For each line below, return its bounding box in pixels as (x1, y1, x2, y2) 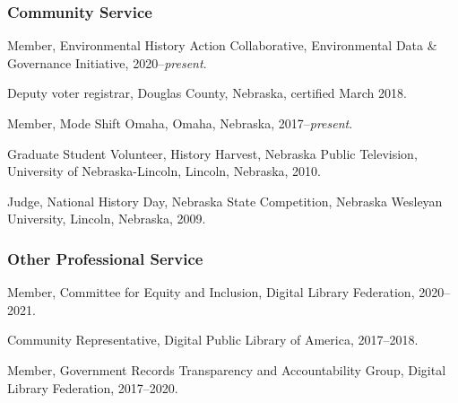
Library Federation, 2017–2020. (7, 378, 178, 397)
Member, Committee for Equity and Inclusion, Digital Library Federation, (7, 283, 415, 302)
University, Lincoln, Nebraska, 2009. (7, 209, 206, 228)
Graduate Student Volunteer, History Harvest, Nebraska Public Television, (7, 144, 418, 162)
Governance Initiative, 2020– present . (7, 53, 207, 72)
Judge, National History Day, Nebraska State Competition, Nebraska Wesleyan (7, 191, 443, 210)
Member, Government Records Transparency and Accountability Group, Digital (7, 360, 446, 379)
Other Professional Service (7, 247, 203, 269)
